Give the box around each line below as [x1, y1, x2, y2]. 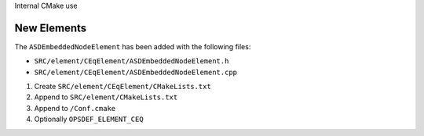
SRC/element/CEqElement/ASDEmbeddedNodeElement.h [34, 57, 229, 66]
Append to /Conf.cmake [34, 103, 116, 113]
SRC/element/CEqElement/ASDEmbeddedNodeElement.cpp [34, 67, 238, 77]
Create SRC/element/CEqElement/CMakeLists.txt [34, 82, 211, 91]
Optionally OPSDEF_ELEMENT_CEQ [34, 114, 144, 124]
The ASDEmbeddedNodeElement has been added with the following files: [14, 41, 251, 51]
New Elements [14, 21, 87, 34]
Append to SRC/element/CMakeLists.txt [34, 92, 178, 102]
